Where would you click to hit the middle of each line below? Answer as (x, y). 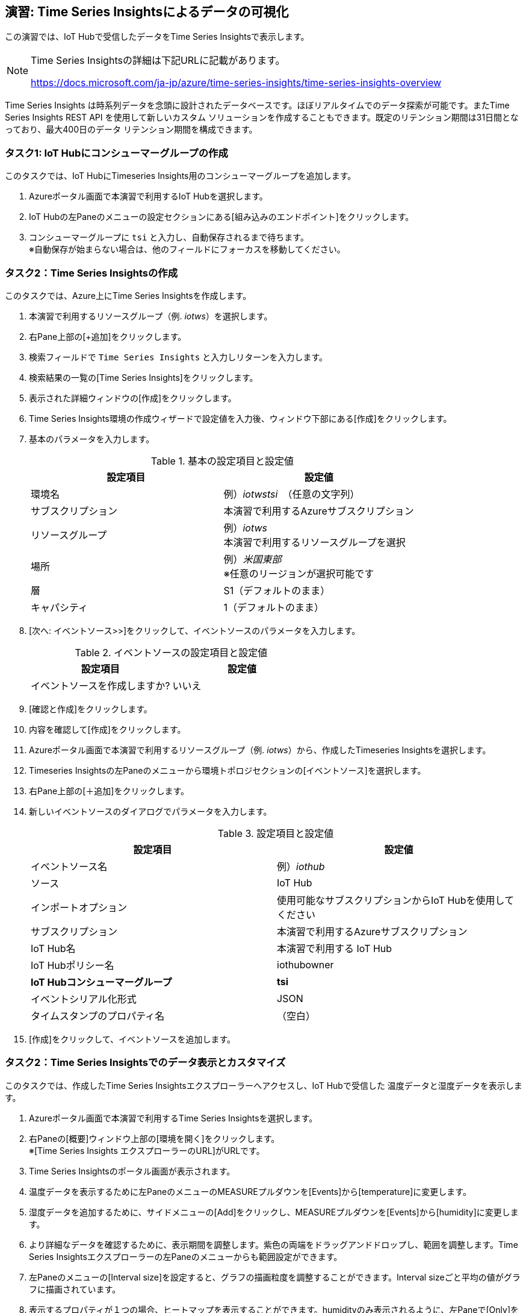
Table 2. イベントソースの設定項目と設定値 (171, 652)
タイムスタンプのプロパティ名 (98, 1016)
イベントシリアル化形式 (84, 999)
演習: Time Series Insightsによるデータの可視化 (147, 12)
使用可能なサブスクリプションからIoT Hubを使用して (396, 900)
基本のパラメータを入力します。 (92, 439)
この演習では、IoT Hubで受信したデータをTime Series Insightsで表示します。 (157, 37)
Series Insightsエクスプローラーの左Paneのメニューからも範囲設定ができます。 (186, 1256)
